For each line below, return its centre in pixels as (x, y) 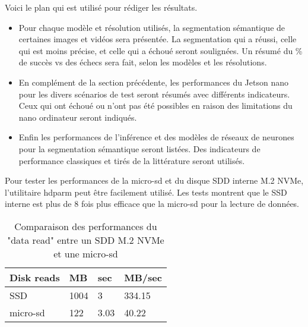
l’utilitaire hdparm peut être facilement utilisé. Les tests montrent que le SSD (146, 192)
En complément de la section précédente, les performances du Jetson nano (154, 82)
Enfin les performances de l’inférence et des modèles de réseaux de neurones (156, 137)
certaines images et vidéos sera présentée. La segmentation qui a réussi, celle (158, 39)
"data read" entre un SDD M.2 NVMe (86, 240)
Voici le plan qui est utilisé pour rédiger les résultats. (101, 7)
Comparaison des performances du (86, 226)
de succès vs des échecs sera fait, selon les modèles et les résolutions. (143, 62)
